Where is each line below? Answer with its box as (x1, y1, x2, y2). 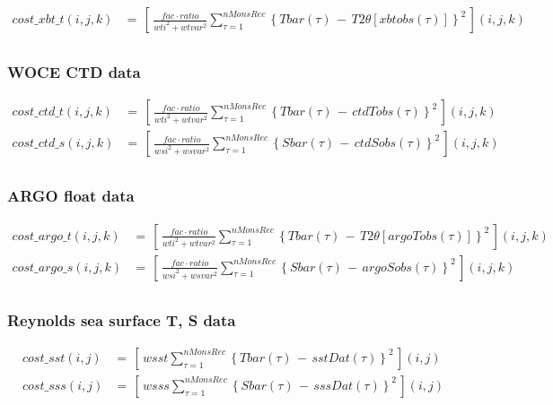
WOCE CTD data (7, 60, 141, 82)
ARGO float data (7, 185, 135, 207)
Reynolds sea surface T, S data (7, 308, 236, 331)
